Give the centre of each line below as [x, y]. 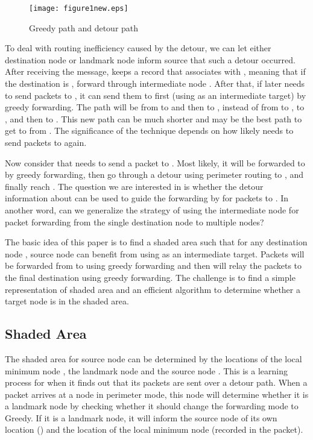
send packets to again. [46, 142]
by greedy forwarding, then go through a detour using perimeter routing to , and [154, 174]
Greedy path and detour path [84, 27]
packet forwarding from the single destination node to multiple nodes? [134, 222]
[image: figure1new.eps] [79, 8]
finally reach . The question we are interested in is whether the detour [134, 186]
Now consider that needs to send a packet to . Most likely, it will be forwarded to [155, 162]
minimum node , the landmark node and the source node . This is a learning [146, 370]
